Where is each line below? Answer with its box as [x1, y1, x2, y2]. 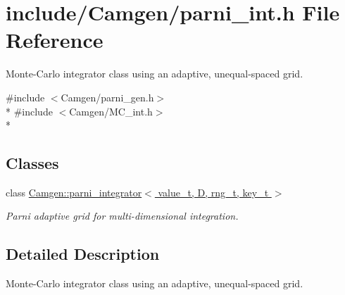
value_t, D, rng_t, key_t [158, 184, 269, 199]
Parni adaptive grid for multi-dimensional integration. [6, 208, 239, 223]
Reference [6, 25, 103, 54]
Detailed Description [6, 243, 160, 265]
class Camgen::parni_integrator [6, 184, 142, 199]
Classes [6, 152, 59, 174]
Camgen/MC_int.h [69, 103, 153, 118]
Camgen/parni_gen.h [61, 89, 154, 104]
